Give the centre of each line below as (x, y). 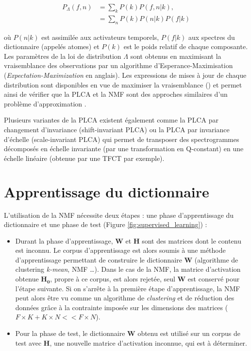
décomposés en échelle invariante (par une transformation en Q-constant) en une (124, 149)
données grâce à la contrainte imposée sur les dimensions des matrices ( (122, 307)
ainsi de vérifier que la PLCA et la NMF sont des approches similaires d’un (116, 94)
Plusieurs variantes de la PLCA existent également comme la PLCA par (111, 120)
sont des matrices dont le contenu (192, 240)
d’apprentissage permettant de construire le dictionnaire (99, 259)
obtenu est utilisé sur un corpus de (189, 333)
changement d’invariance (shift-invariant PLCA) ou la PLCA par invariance (117, 129)
